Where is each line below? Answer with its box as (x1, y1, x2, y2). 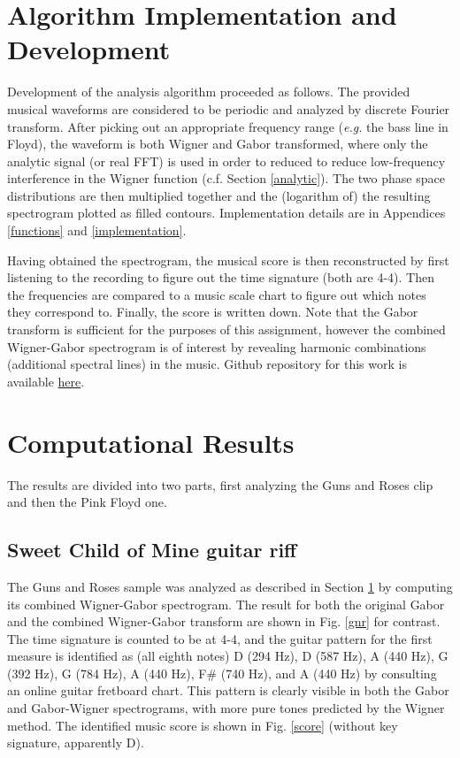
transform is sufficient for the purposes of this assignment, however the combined (7, 320, 446, 339)
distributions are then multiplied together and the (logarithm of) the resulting (7, 186, 431, 204)
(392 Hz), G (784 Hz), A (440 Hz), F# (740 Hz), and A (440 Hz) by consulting (7, 663, 437, 682)
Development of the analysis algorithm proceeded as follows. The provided (7, 82, 410, 101)
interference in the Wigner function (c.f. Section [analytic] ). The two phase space (7, 169, 445, 188)
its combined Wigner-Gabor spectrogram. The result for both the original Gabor (7, 594, 445, 613)
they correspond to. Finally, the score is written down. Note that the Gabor (7, 302, 418, 321)
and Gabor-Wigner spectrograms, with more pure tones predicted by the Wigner (7, 699, 445, 717)
